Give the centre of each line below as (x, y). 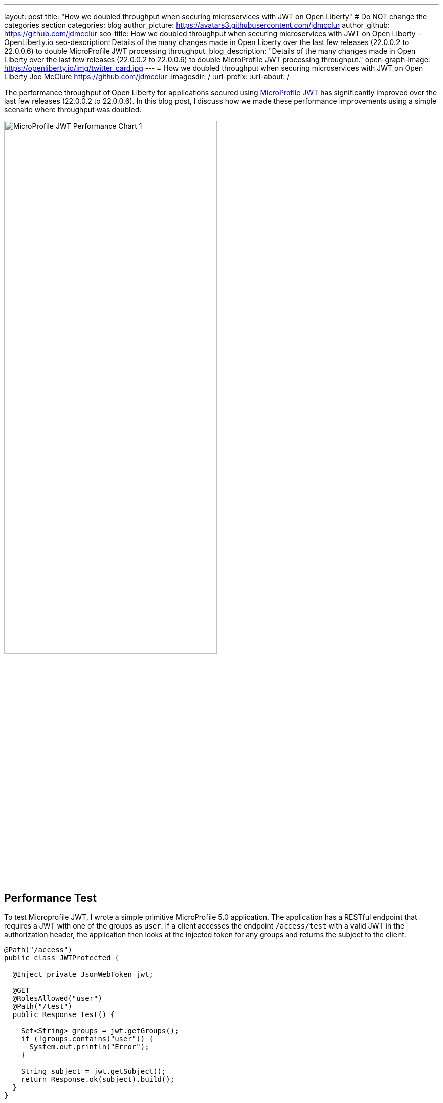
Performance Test (51, 898)
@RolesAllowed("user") (57, 999)
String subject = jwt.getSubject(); (94, 1071)
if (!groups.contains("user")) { (87, 1039)
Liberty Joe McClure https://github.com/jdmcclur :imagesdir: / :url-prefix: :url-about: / (147, 77)
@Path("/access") (38, 950)
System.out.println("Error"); (89, 1047)
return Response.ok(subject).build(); (98, 1079)
